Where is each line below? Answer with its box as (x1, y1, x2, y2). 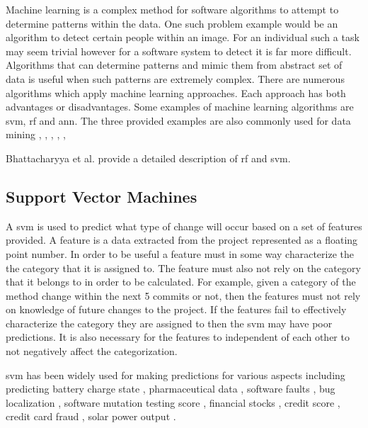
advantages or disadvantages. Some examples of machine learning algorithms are (6, 99, 354, 114)
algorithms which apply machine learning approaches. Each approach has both (6, 85, 346, 100)
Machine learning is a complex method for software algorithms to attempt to (6, 2, 339, 16)
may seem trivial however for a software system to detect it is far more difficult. (6, 43, 352, 58)
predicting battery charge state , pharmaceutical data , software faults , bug (6, 381, 335, 396)
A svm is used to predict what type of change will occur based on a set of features (6, 218, 362, 233)
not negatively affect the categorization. (6, 344, 178, 359)
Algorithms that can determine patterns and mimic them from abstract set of (6, 57, 343, 72)
